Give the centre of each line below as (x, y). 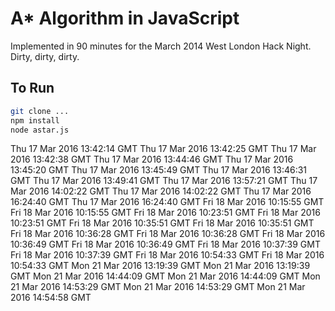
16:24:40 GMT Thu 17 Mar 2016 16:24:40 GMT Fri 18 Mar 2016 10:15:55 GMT (167, 202)
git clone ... (40, 111)
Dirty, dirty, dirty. (45, 56)
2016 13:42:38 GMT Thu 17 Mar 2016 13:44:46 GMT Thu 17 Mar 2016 (152, 159)
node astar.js (40, 130)
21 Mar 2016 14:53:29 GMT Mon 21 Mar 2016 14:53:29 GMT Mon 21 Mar (158, 287)
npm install (35, 120)
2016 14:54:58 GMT (51, 298)
